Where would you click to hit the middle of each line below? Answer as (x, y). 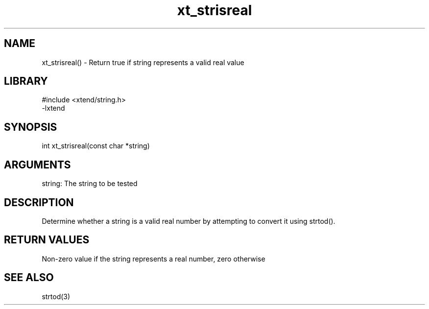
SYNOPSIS (31, 127)
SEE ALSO (29, 278)
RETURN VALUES (47, 240)
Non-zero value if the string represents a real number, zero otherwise (154, 259)
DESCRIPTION (39, 202)
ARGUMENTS (37, 165)
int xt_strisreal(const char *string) (96, 146)
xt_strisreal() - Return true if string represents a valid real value (143, 62)
